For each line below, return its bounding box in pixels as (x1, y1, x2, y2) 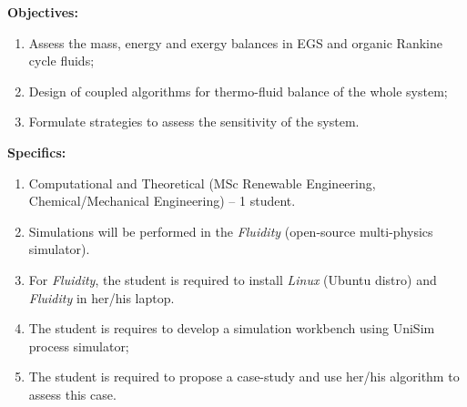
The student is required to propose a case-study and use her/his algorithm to (28, 367, 460, 386)
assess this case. (28, 384, 117, 403)
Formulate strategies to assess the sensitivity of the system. (28, 112, 360, 131)
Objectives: (7, 3, 78, 21)
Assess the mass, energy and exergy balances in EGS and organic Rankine (28, 33, 442, 52)
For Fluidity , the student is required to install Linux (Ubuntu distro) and (28, 270, 437, 289)
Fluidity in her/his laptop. (28, 288, 175, 307)
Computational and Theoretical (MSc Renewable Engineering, (28, 173, 376, 192)
